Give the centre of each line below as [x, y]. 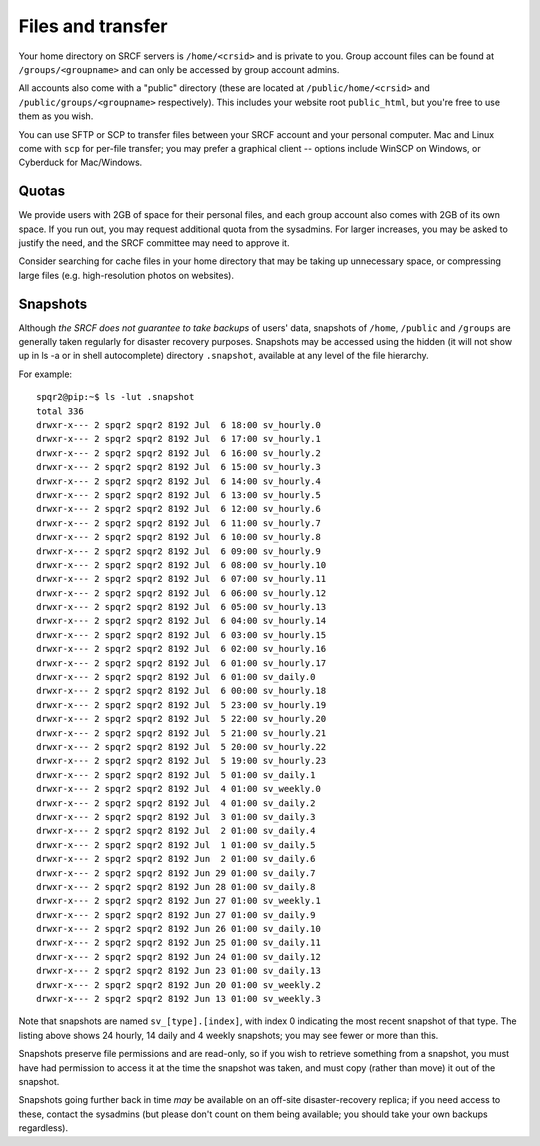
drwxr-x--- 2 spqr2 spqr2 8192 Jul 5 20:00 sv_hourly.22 [181, 746]
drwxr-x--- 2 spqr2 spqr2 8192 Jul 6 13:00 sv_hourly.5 [179, 494]
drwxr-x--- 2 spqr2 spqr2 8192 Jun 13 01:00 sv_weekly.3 [179, 999]
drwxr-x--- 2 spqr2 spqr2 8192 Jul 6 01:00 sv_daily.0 [176, 677]
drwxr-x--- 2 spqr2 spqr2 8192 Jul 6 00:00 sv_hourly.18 [181, 691]
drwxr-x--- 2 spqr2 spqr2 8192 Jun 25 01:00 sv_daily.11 [179, 943]
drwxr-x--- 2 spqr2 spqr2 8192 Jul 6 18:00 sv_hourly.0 [179, 425]
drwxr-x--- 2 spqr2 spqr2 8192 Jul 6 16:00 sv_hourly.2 [179, 453]
